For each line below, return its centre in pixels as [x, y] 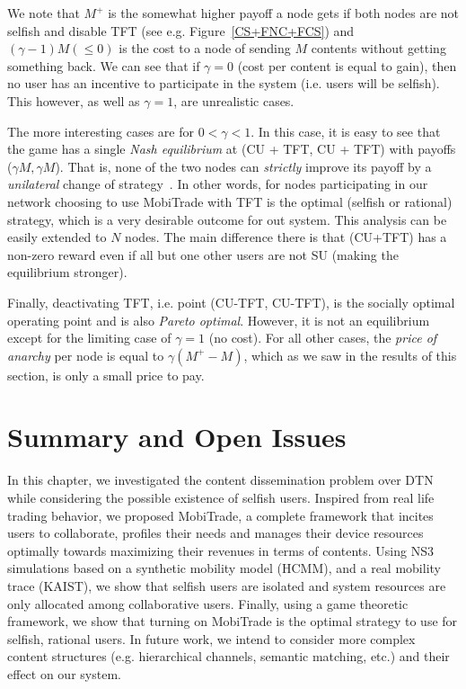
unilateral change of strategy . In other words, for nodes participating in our [218, 184]
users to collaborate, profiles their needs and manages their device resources [215, 533]
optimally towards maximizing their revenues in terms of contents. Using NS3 [220, 550]
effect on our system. [64, 673]
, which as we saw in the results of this [350, 355]
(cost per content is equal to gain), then [347, 65]
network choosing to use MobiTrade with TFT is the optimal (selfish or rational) [230, 201]
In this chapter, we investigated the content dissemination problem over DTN [220, 480]
